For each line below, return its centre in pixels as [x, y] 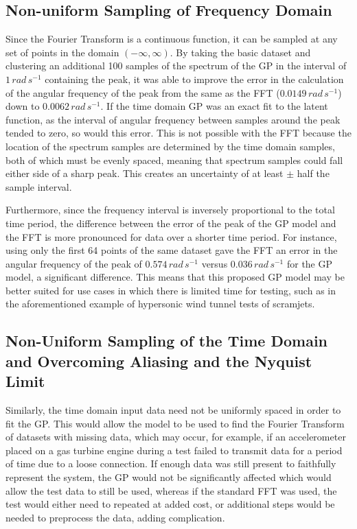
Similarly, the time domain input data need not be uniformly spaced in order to [173, 410]
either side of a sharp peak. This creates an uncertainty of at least [145, 173]
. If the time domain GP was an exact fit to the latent [214, 106]
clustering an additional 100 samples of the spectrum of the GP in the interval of [176, 66]
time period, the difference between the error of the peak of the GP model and [171, 223]
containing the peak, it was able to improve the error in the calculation [194, 79]
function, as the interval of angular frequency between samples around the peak [173, 119]
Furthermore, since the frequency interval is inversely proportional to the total [170, 210]
